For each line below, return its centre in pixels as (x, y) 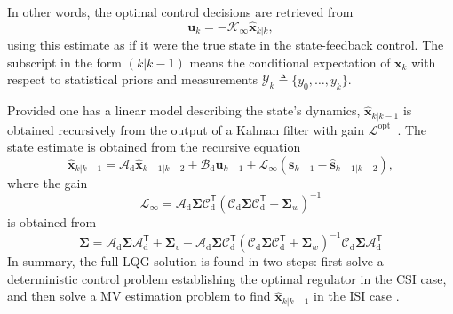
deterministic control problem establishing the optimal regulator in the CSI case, (227, 278)
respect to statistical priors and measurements (133, 79)
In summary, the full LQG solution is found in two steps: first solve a (195, 261)
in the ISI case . (357, 296)
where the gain (48, 182)
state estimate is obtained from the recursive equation (154, 147)
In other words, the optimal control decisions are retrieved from (180, 12)
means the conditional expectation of (290, 62)
